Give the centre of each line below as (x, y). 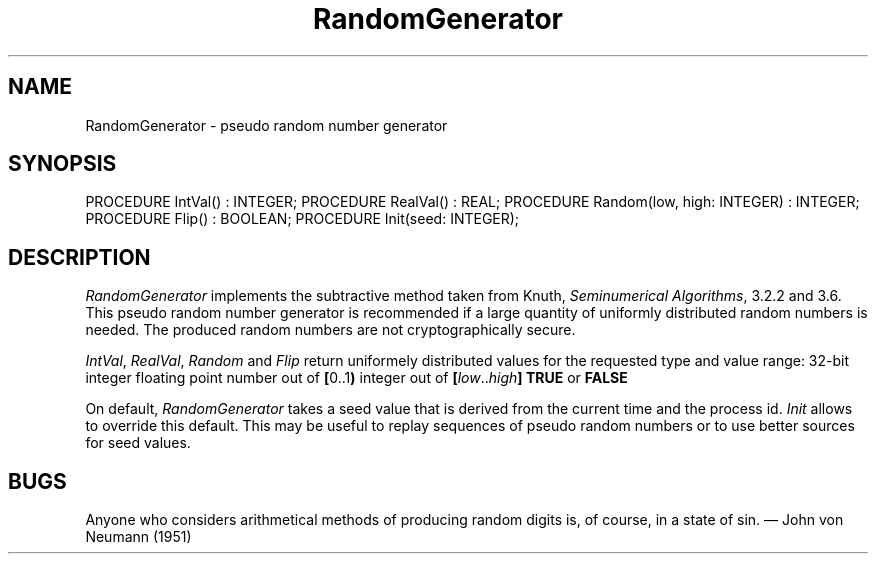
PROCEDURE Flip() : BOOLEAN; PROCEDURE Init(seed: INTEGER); (302, 219)
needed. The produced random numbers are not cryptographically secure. (330, 330)
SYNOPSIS (62, 164)
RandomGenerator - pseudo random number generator (266, 125)
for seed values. (138, 443)
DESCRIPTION (79, 257)
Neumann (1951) (138, 537)
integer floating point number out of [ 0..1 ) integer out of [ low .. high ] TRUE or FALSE (356, 378)
